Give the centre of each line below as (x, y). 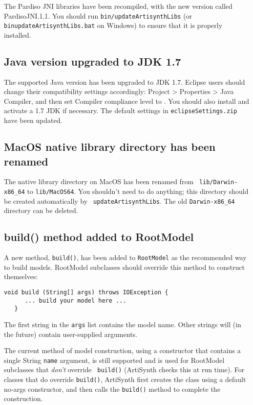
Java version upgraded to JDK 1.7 (93, 61)
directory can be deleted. (41, 210)
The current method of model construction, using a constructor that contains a (122, 350)
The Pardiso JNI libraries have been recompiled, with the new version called (118, 6)
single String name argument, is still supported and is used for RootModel (114, 360)
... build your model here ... (75, 300)
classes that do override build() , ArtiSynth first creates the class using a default (125, 379)
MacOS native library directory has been (110, 147)
